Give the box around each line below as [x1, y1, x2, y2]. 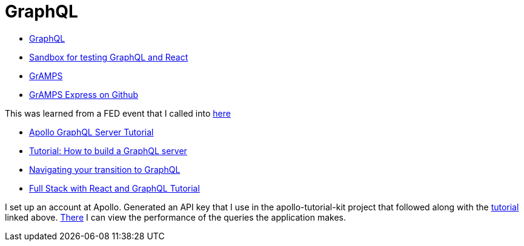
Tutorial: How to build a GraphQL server [29, 145, 187, 156]
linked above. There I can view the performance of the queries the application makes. [5, 212, 346, 222]
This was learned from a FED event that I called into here [5, 108, 231, 118]
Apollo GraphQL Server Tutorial [29, 126, 154, 137]
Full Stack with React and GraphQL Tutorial [29, 183, 200, 193]
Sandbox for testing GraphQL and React [29, 51, 188, 62]
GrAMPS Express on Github [29, 89, 139, 100]
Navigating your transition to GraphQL [29, 164, 181, 175]
